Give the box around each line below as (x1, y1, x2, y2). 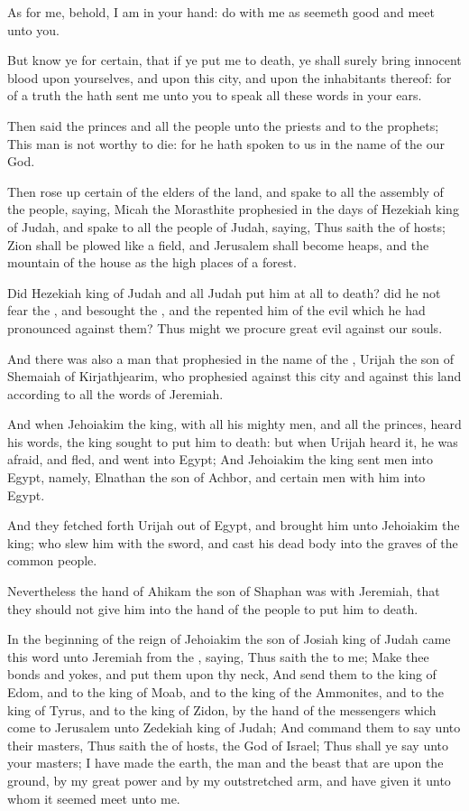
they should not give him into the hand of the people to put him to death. (7, 599, 418, 618)
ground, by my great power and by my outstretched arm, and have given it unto (7, 770, 451, 789)
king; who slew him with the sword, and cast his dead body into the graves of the (7, 533, 458, 552)
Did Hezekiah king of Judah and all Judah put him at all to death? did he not (7, 283, 441, 302)
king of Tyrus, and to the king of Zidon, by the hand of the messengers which (7, 700, 437, 719)
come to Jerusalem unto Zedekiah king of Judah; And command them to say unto (7, 718, 461, 737)
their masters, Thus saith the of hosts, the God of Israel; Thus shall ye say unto (7, 735, 449, 754)
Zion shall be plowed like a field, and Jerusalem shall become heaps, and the (7, 235, 429, 254)
